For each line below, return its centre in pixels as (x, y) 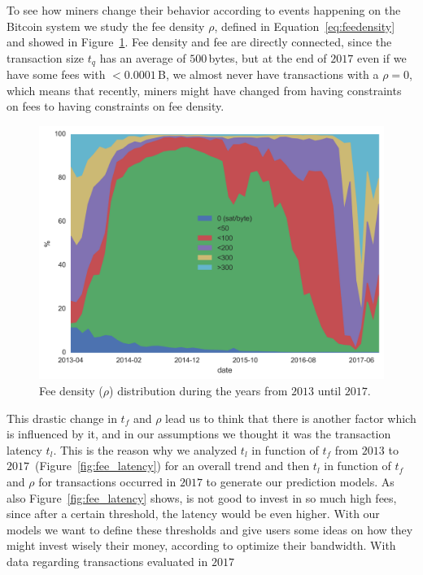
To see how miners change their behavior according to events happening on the (204, 10)
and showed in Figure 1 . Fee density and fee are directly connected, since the (199, 42)
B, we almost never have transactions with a (268, 74)
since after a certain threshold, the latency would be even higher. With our (193, 514)
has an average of (143, 57)
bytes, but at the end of (268, 57)
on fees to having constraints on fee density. (116, 106)
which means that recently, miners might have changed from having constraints (204, 90)
